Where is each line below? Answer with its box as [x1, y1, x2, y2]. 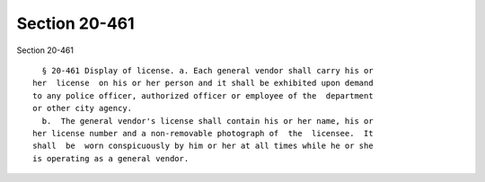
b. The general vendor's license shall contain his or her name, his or [41, 116, 374, 126]
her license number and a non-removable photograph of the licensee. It [32, 128, 374, 138]
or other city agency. [32, 103, 133, 114]
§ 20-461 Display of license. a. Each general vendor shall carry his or [41, 65, 374, 75]
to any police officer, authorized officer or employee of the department [32, 91, 374, 100]
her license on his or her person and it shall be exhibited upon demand [32, 78, 374, 89]
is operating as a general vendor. [32, 153, 190, 163]
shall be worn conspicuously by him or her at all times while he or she [32, 141, 374, 152]
